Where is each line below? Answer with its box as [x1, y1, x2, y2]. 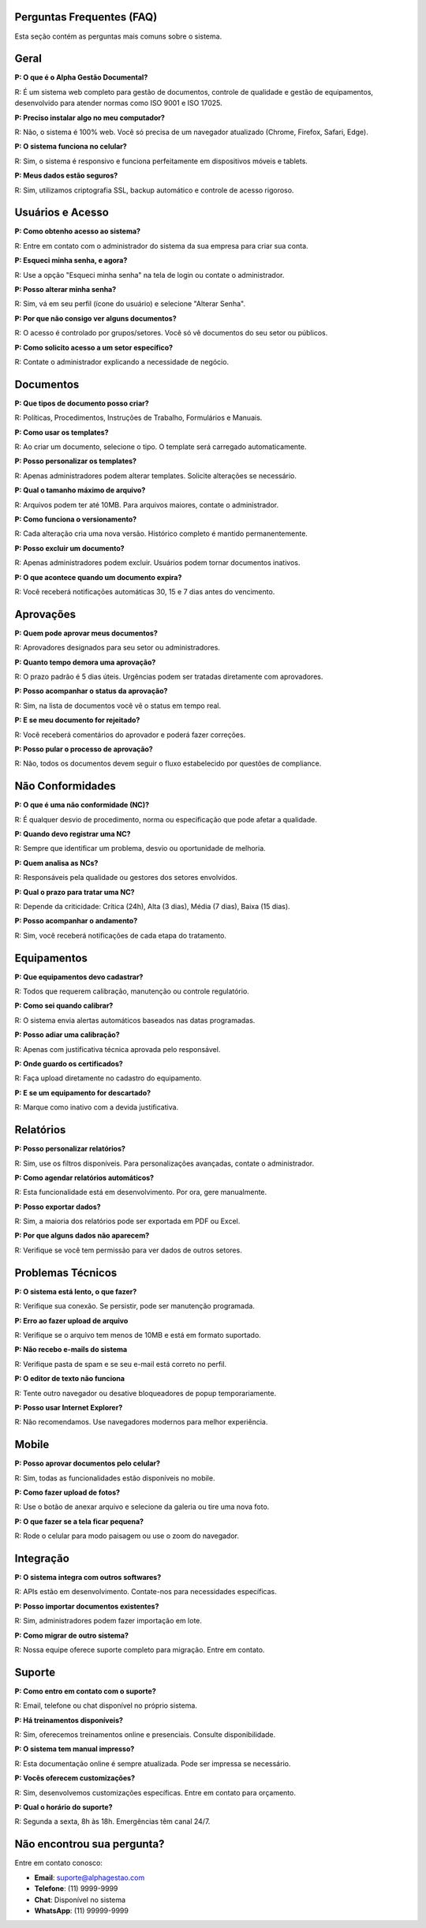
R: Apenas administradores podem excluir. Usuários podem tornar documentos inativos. [14, 558, 301, 567]
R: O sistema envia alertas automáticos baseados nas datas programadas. [14, 1015, 256, 1025]
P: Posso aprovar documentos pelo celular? [14, 1458, 161, 1468]
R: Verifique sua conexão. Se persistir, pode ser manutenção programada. [14, 1301, 256, 1311]
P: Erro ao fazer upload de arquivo [14, 1316, 129, 1325]
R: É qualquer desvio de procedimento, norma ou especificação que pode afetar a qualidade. [14, 814, 317, 824]
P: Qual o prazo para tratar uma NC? [14, 887, 135, 897]
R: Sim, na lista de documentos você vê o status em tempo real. [14, 701, 222, 710]
